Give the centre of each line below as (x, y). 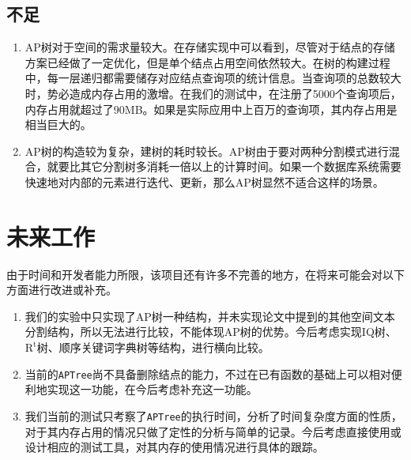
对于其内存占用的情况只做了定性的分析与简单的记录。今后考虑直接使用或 (213, 431)
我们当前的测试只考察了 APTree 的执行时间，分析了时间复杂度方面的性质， (213, 415)
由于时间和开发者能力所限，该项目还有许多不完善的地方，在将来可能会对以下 (205, 274)
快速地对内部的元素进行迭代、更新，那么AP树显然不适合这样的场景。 (204, 181)
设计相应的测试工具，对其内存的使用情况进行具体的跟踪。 (174, 447)
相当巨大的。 (58, 124)
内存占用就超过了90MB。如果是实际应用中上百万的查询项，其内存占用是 (211, 109)
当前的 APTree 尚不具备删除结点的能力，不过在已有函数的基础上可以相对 (208, 373)
